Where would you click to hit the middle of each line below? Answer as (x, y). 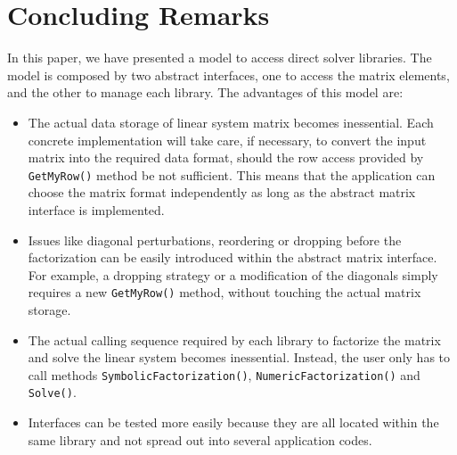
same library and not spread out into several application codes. (200, 439)
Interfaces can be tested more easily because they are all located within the (233, 422)
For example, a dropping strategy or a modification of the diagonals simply (233, 274)
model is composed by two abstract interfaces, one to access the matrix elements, (228, 74)
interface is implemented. (96, 209)
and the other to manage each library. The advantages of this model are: (205, 92)
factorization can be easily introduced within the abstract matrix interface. (233, 257)
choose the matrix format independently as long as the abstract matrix (222, 192)
